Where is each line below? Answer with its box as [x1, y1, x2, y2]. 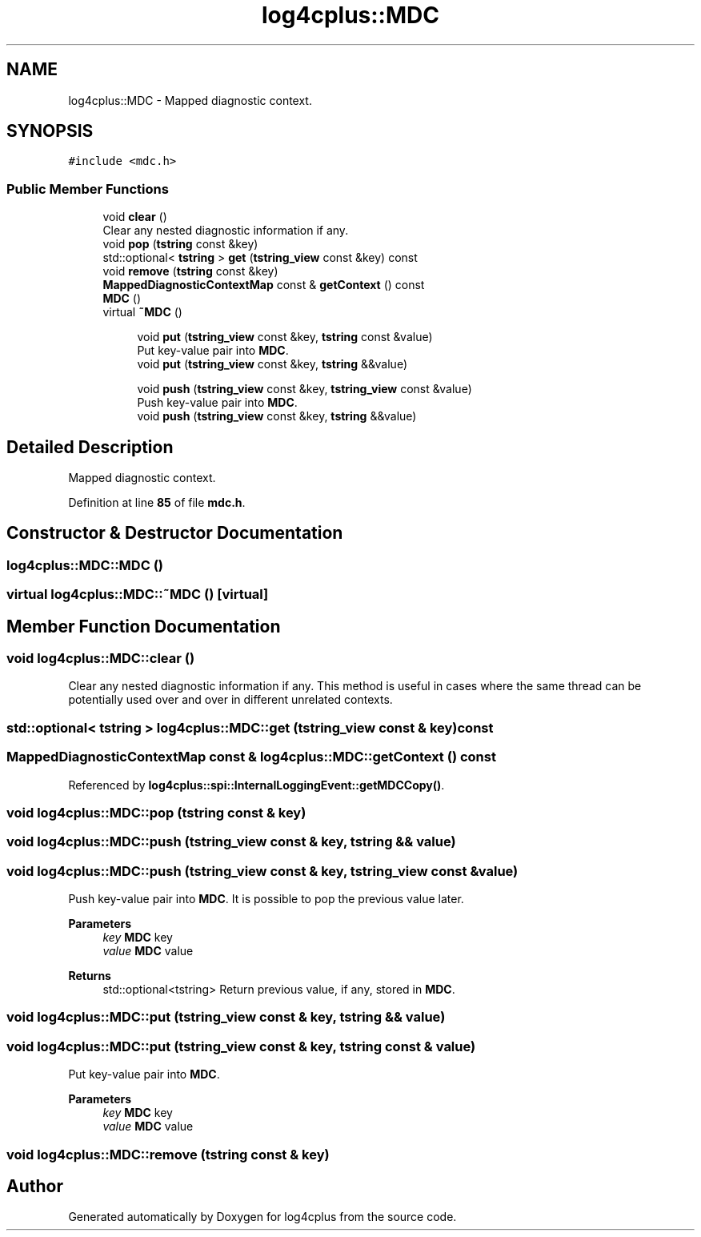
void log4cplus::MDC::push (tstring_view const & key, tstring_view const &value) [6, 862, 519, 879]
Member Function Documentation [6, 616, 281, 637]
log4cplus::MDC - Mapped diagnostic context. [68, 93, 312, 107]
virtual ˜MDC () [102, 305, 182, 319]
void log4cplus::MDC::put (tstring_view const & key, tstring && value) [6, 1009, 446, 1026]
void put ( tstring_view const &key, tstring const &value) [137, 330, 433, 344]
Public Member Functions [6, 180, 169, 197]
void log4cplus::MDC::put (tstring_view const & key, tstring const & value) [6, 1038, 476, 1054]
